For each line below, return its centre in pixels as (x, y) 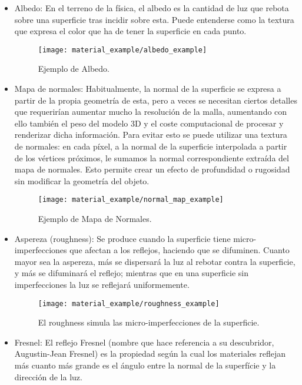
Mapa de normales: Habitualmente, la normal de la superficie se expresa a (148, 89)
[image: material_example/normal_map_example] (131, 200)
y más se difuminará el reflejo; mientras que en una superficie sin (131, 273)
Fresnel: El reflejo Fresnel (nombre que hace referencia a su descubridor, (144, 342)
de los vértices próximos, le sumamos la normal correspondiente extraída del (152, 157)
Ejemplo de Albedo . (74, 69)
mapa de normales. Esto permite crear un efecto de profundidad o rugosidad (152, 169)
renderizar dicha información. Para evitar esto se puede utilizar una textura (151, 135)
